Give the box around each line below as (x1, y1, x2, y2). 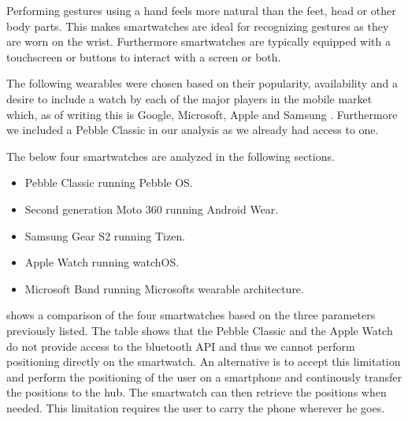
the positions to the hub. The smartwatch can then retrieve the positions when (6, 384, 387, 401)
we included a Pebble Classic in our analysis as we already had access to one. (6, 121, 379, 138)
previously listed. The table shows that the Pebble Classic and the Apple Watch (6, 322, 393, 338)
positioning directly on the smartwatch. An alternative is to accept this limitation (6, 353, 401, 370)
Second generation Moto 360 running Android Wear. (24, 200, 279, 217)
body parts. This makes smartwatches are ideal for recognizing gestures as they (6, 17, 389, 34)
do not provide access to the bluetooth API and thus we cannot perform (6, 337, 355, 354)
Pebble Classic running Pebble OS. (24, 174, 193, 191)
